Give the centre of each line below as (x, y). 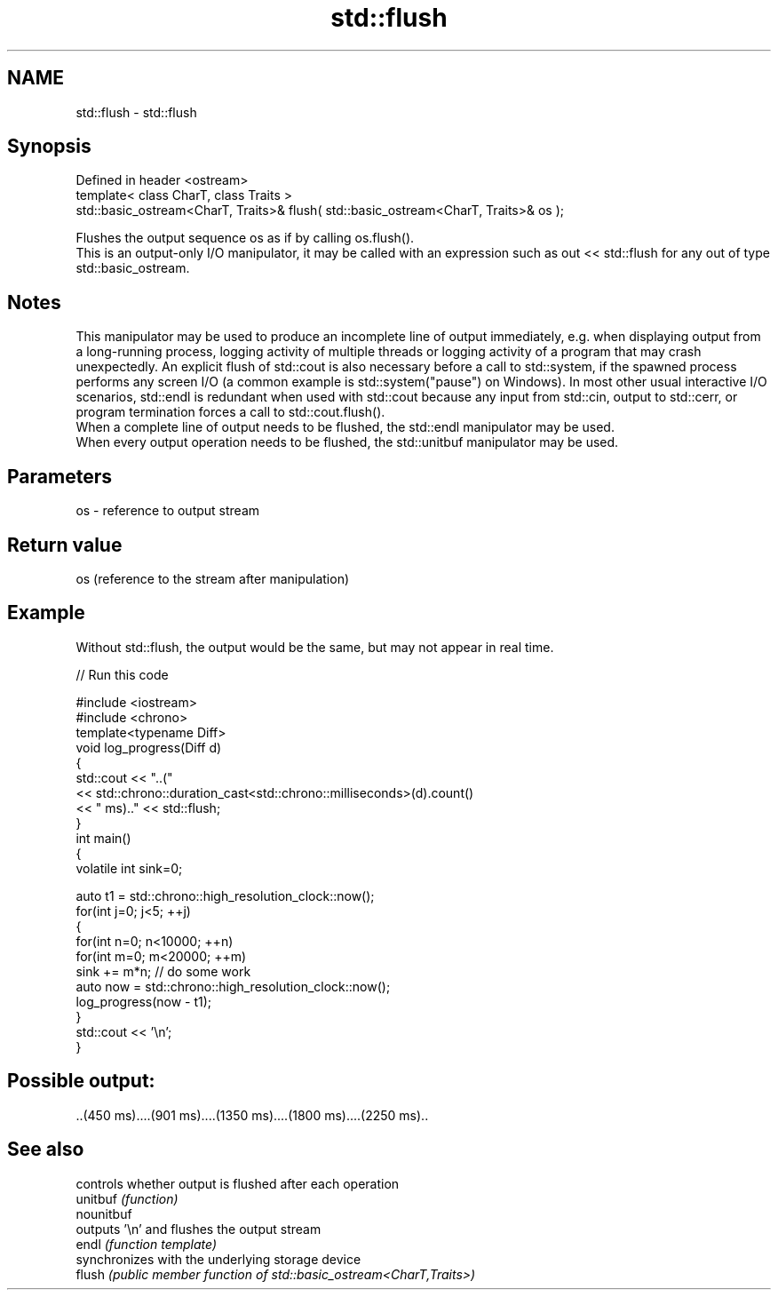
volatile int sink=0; (129, 868)
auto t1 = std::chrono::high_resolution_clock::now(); (225, 895)
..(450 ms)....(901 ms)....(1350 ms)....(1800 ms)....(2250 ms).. (252, 1115)
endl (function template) (147, 1244)
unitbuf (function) (127, 1198)
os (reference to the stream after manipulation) (213, 578)
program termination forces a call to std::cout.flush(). (230, 412)
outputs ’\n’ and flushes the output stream (198, 1229)
